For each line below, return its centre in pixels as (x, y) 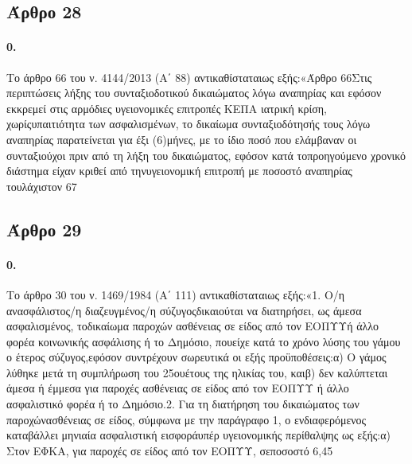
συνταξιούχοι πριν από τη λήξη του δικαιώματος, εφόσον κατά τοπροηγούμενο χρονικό (206, 155)
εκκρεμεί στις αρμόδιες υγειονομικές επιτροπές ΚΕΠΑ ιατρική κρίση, (167, 108)
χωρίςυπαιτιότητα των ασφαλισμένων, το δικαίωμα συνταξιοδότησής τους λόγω (189, 124)
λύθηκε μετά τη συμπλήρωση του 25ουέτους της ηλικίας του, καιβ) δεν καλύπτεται (197, 372)
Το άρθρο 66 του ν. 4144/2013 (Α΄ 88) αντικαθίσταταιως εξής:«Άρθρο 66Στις (189, 77)
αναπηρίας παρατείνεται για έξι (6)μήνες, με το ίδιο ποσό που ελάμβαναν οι (182, 139)
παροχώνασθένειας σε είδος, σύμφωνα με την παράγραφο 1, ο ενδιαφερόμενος (187, 419)
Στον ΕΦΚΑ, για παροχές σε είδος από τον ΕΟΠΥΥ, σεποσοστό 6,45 (170, 450)
